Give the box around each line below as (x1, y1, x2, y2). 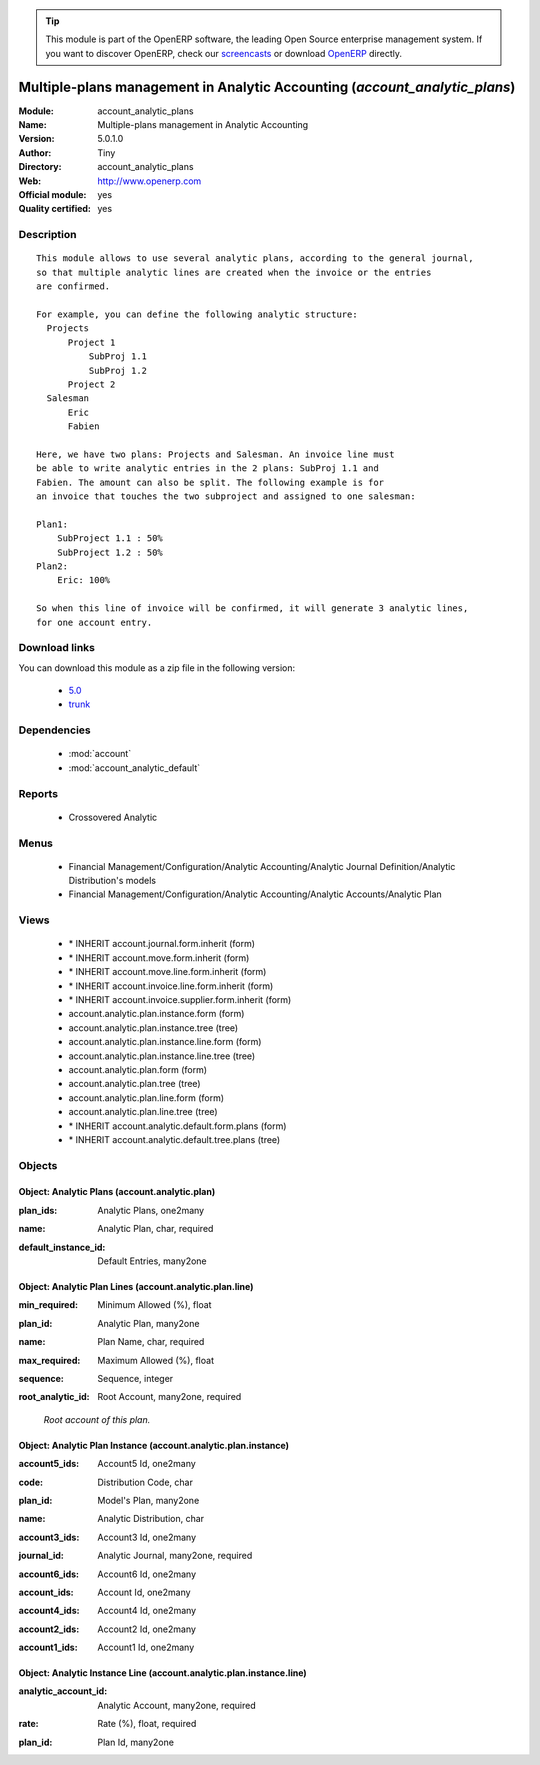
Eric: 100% (56, 575, 111, 586)
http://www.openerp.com (97, 175, 202, 187)
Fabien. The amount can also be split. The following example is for (36, 476, 385, 488)
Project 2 (67, 378, 116, 390)
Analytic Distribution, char (97, 1513, 205, 1525)
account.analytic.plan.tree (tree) (68, 1078, 201, 1090)
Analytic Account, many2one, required (97, 1699, 256, 1711)
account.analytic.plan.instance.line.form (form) (68, 1036, 262, 1048)
